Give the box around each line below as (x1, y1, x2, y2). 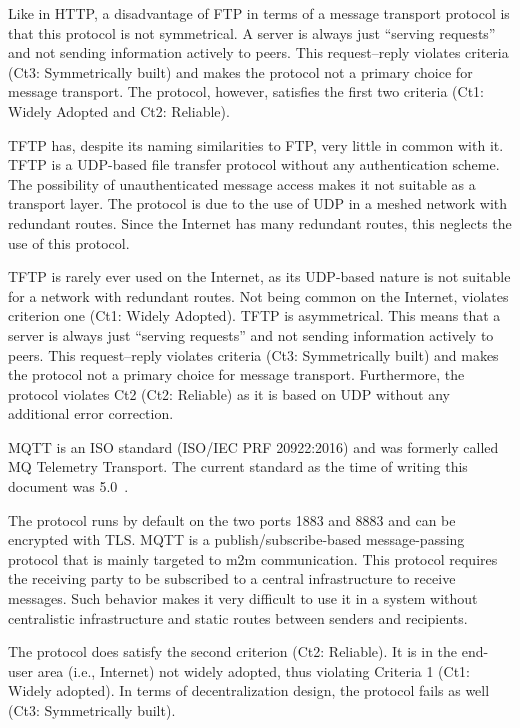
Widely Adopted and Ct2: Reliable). (8, 100, 230, 121)
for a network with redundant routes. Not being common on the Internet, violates (8, 285, 509, 306)
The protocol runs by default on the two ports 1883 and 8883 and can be (8, 509, 456, 530)
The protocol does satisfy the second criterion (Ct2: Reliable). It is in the (8, 641, 458, 662)
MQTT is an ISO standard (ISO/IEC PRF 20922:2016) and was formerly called (8, 436, 499, 457)
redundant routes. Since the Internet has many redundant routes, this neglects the (8, 212, 512, 233)
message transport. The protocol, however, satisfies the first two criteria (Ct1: (8, 81, 484, 102)
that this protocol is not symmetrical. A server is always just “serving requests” (8, 22, 496, 43)
